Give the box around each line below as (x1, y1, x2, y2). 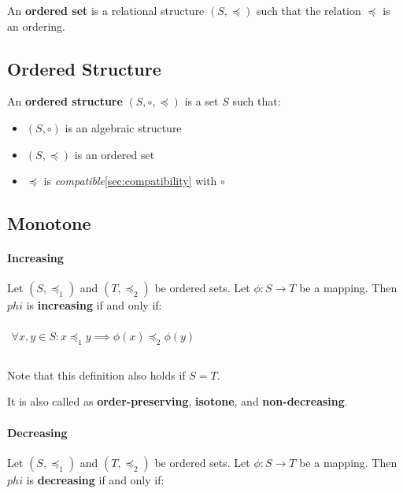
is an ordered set (74, 146, 155, 162)
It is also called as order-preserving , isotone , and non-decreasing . (7, 393, 348, 410)
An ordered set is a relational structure (7, 2, 205, 18)
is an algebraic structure (65, 119, 182, 135)
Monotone (7, 211, 91, 235)
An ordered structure (7, 93, 123, 109)
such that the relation (257, 2, 361, 18)
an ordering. (7, 17, 65, 34)
